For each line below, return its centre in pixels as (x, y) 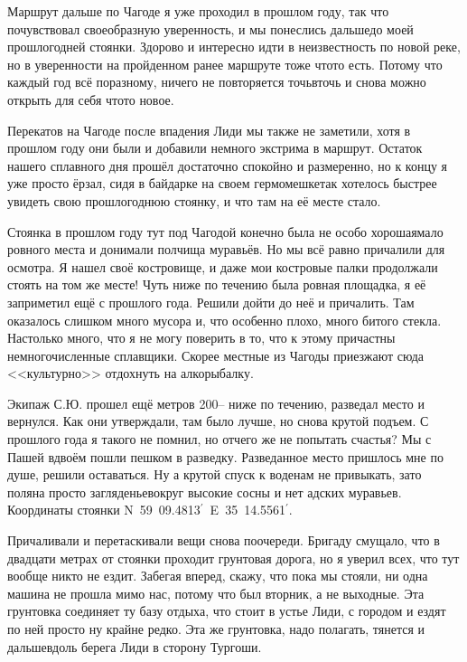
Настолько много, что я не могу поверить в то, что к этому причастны (201, 338)
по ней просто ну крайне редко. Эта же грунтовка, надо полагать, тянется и (216, 629)
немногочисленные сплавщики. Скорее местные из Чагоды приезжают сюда (216, 355)
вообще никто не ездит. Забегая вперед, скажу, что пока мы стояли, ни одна (218, 576)
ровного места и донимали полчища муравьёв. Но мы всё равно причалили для (226, 249)
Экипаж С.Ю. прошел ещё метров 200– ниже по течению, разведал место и (216, 403)
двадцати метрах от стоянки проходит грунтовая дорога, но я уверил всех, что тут (233, 558)
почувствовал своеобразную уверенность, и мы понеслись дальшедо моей (210, 28)
